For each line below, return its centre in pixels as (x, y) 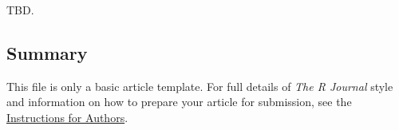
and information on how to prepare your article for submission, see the (179, 102)
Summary (47, 52)
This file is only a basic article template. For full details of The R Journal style (200, 86)
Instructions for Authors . (67, 117)
